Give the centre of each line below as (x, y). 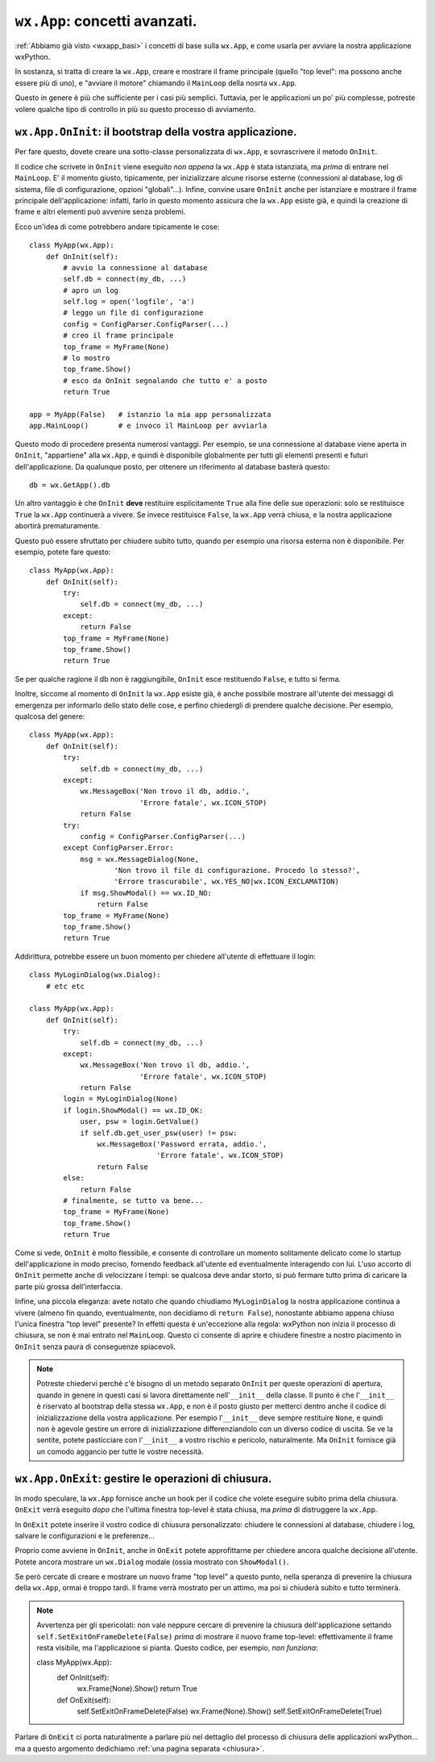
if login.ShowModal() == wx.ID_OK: (133, 1110)
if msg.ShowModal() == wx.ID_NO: (146, 893)
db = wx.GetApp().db (70, 485)
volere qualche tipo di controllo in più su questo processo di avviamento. (135, 109)
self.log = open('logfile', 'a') (129, 302)
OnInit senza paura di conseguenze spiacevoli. (95, 1347)
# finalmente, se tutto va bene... (133, 1201)
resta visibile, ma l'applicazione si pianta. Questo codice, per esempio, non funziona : (177, 1648)
